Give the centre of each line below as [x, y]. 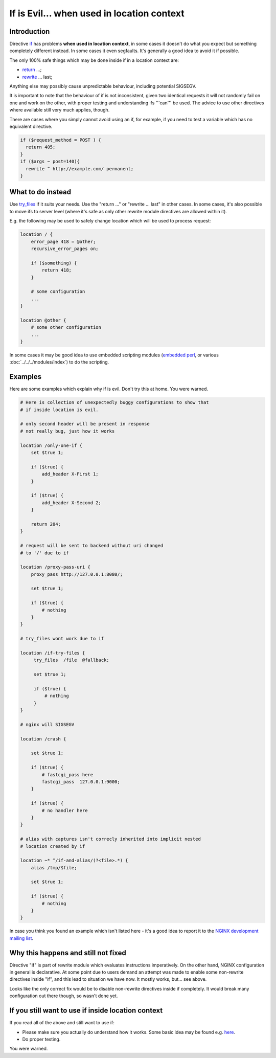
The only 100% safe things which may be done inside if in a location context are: [94, 60]
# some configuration [58, 292]
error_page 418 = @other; [63, 241]
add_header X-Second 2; [72, 503]
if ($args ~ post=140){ [50, 162]
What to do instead [40, 192]
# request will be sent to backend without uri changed [92, 546]
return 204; [46, 524]
